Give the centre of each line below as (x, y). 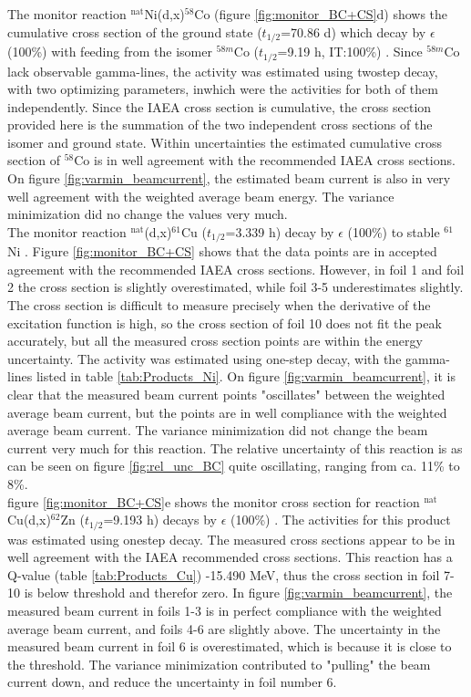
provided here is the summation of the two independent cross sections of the (220, 125)
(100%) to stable (394, 231)
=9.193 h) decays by (160, 520)
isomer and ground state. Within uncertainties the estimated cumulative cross (225, 142)
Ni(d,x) (164, 14)
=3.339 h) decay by (280, 231)
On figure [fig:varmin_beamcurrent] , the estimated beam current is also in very (229, 178)
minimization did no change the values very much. (148, 214)
